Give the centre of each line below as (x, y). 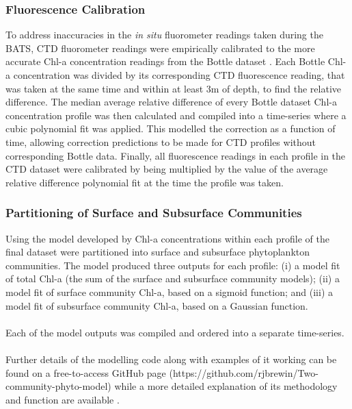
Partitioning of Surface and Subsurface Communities (154, 213)
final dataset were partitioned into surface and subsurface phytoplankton (158, 252)
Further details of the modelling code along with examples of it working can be (171, 359)
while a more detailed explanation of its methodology (226, 386)
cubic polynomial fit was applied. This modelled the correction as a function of (171, 128)
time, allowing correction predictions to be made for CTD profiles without (161, 141)
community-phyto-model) (58, 386)
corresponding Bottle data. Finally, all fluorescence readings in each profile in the (176, 155)
